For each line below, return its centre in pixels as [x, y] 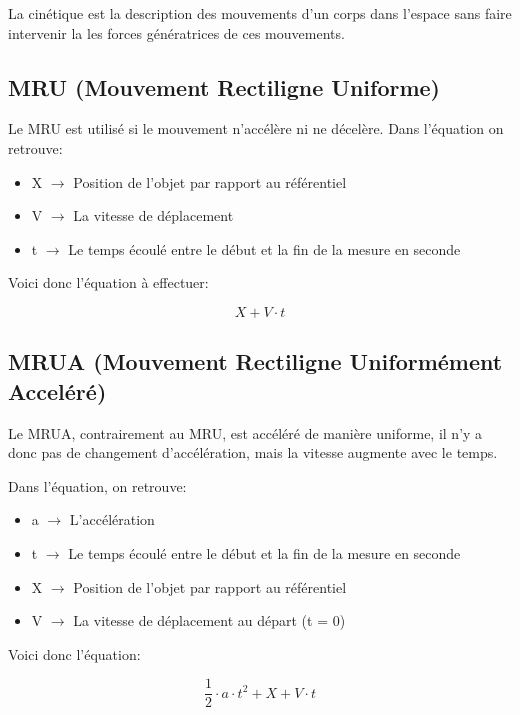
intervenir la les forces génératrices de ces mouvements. [176, 32]
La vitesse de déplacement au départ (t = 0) [209, 620]
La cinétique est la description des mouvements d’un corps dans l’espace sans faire [260, 13]
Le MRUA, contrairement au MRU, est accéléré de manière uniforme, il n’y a [245, 432]
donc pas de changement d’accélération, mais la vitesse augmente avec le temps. [253, 452]
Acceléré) [57, 390]
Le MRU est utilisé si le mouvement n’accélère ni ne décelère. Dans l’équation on [256, 128]
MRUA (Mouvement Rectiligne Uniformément [255, 361]
